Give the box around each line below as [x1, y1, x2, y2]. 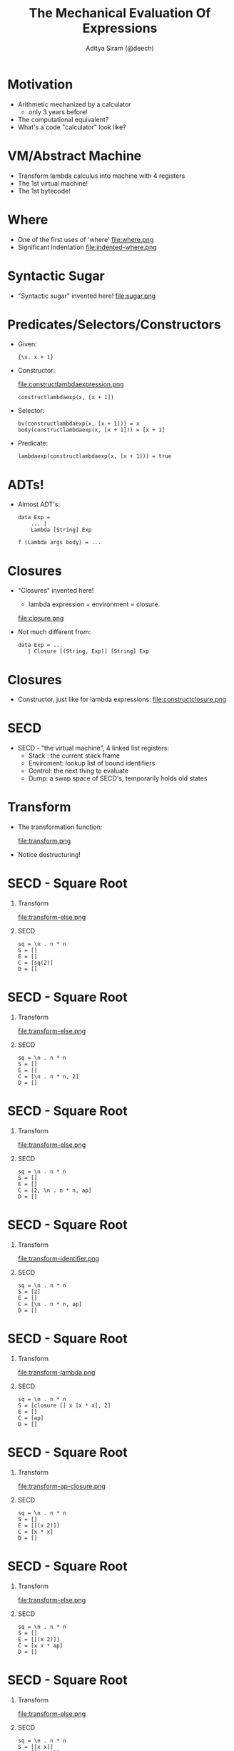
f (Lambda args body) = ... [17, 539, 101, 546]
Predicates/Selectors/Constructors [7, 316, 221, 333]
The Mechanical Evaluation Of [29, 5, 211, 21]
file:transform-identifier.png [17, 1254, 100, 1263]
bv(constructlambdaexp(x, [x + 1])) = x [17, 420, 140, 428]
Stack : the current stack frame [28, 751, 120, 760]
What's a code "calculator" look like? [17, 123, 126, 131]
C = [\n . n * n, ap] [17, 1300, 82, 1308]
